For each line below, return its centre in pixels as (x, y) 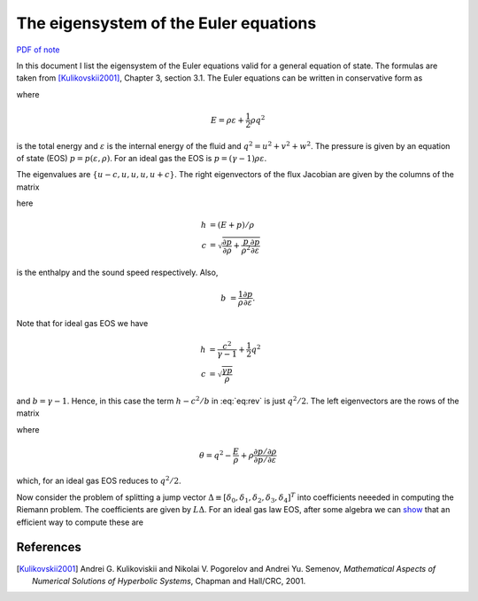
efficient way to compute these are (80, 522)
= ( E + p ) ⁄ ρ (232, 225)
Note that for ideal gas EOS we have (82, 324)
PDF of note (39, 50)
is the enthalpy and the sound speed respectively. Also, (117, 272)
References (49, 547)
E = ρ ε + (228, 120)
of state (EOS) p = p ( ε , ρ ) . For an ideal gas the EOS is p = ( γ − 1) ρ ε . (142, 159)
